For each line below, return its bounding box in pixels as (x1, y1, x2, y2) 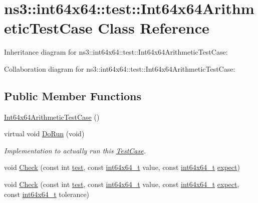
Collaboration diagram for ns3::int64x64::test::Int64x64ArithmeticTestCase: (4, 63, 235, 74)
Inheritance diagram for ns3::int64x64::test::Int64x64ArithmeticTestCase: (4, 47, 228, 57)
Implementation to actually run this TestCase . (4, 145, 146, 155)
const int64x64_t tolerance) (4, 188, 90, 199)
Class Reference (98, 18, 209, 38)
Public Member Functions (4, 88, 141, 103)
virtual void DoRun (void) (4, 128, 85, 139)
